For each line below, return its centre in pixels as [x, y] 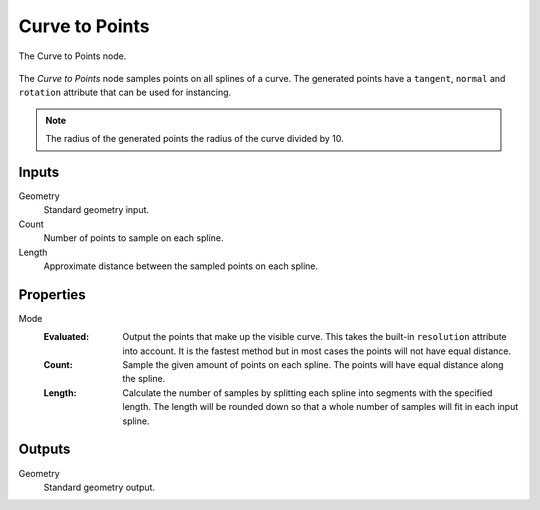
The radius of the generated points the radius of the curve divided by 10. [194, 139]
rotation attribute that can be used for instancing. [125, 92]
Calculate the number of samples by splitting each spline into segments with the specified [307, 392]
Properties [52, 294]
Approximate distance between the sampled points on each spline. [181, 266]
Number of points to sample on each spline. [133, 238]
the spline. [144, 379]
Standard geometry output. [99, 487]
